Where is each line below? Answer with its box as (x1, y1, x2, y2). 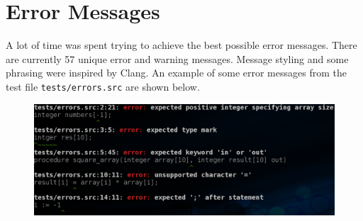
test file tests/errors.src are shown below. (6, 79, 200, 93)
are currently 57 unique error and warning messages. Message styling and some (6, 51, 349, 66)
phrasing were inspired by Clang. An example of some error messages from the (6, 65, 347, 80)
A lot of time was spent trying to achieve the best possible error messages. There (6, 38, 357, 52)
